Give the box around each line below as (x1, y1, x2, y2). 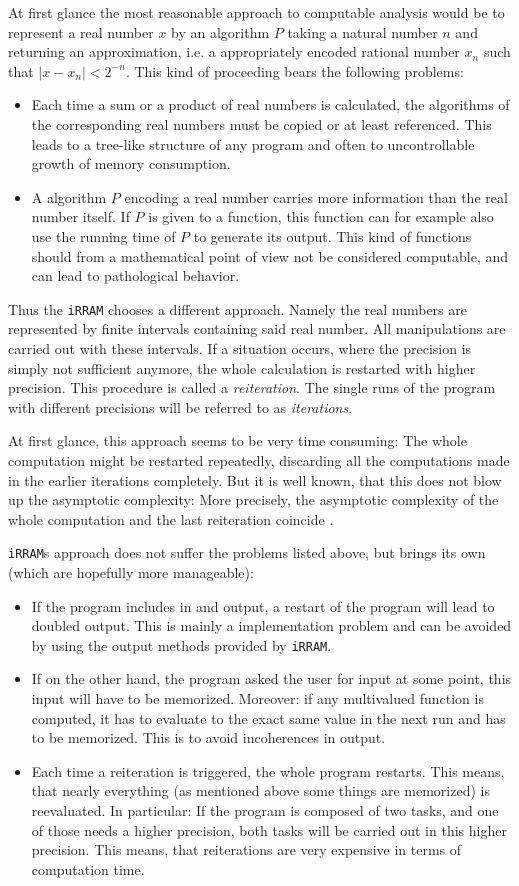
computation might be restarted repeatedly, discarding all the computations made (8, 449, 510, 470)
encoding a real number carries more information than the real (124, 186, 508, 207)
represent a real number (8, 21, 154, 42)
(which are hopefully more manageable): (8, 561, 254, 582)
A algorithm (31, 186, 107, 207)
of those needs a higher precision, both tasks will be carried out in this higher (31, 819, 507, 840)
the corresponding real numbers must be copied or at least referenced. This (31, 113, 492, 134)
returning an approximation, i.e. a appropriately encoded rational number (8, 41, 460, 62)
